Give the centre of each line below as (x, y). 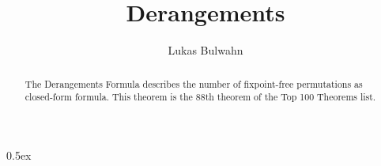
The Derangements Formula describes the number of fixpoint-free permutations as (194, 83)
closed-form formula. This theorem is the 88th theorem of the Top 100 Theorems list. (200, 97)
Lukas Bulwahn (206, 50)
